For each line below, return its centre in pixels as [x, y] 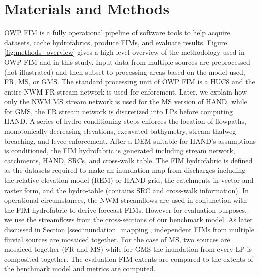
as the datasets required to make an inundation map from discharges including [125, 170]
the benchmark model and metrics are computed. [80, 269]
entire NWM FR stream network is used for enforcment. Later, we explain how [126, 91]
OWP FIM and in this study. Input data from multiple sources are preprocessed [127, 62]
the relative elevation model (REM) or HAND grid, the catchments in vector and [129, 180]
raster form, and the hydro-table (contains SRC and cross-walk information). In [127, 190]
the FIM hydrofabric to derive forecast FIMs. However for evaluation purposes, [125, 209]
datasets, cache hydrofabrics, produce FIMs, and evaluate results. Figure [116, 42]
